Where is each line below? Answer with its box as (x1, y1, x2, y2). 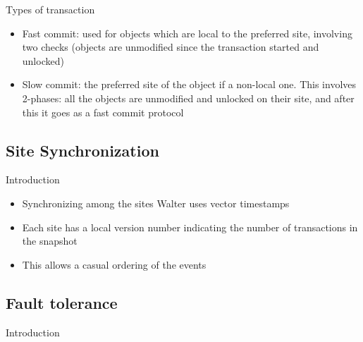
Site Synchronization (6, 139, 159, 161)
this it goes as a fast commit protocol (22, 104, 184, 119)
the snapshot (22, 233, 78, 248)
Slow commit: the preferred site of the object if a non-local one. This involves (22, 77, 357, 92)
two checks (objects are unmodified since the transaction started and (22, 39, 319, 54)
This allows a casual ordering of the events (22, 257, 207, 271)
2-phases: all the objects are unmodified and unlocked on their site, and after (22, 90, 355, 105)
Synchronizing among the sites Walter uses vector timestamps (22, 195, 290, 210)
